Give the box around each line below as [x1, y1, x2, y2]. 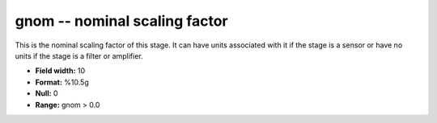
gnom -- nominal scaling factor [15, 12, 228, 30]
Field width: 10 [35, 66, 86, 76]
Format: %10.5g [35, 77, 89, 87]
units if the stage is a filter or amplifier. [15, 51, 143, 60]
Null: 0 [35, 88, 58, 98]
